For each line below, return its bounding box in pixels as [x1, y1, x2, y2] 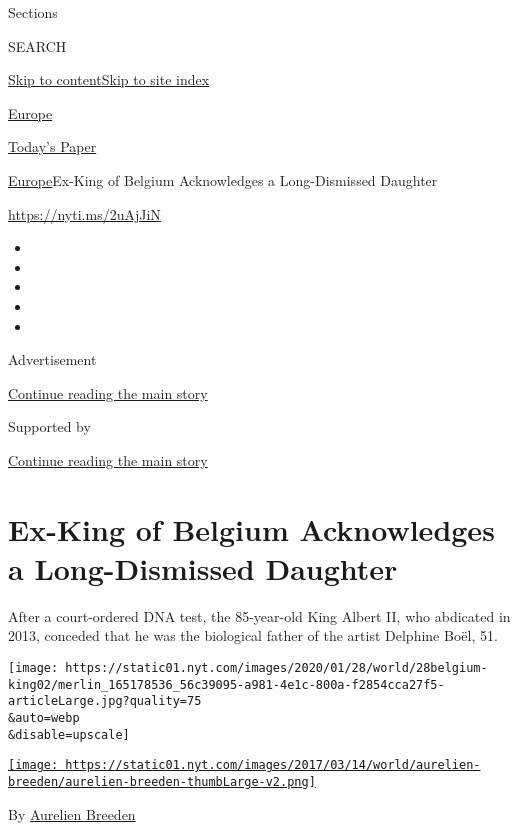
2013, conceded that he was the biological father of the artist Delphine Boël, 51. [8, 625, 498, 646]
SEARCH [8, 35, 67, 56]
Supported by [8, 416, 91, 437]
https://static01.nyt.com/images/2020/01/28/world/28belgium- [65, 661, 488, 675]
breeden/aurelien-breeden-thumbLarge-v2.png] [8, 774, 316, 789]
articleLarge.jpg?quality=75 [8, 694, 202, 709]
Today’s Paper [8, 136, 97, 157]
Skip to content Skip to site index [8, 69, 210, 90]
